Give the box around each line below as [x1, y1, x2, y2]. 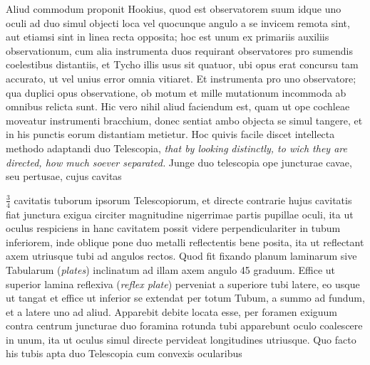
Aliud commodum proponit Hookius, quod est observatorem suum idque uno [6, 1, 341, 16]
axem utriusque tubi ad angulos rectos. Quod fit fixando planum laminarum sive [6, 248, 357, 263]
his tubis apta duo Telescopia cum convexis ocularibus [6, 346, 242, 361]
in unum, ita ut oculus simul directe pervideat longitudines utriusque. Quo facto [6, 332, 356, 347]
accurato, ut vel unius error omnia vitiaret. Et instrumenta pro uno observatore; [6, 70, 356, 85]
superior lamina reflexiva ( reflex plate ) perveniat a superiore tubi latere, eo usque [6, 276, 360, 291]
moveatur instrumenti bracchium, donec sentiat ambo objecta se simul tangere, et [6, 112, 363, 127]
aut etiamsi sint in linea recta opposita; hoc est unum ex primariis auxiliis [6, 29, 329, 44]
